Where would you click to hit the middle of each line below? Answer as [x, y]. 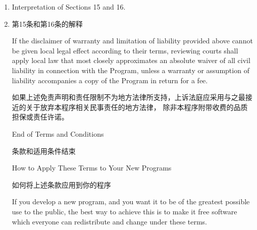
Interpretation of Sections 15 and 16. [69, 7]
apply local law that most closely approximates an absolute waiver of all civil [131, 60]
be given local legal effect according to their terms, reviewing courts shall [125, 50]
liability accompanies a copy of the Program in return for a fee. [110, 80]
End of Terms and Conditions [58, 133]
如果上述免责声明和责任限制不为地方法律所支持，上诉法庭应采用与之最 [128, 97]
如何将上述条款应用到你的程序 [61, 184]
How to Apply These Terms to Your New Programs [92, 168]
